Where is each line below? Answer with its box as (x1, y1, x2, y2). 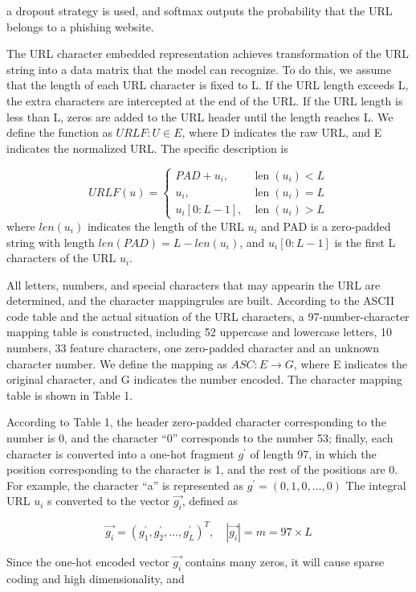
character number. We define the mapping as (6, 355, 227, 372)
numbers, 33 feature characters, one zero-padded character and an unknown (6, 339, 379, 356)
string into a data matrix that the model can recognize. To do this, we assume (6, 60, 392, 77)
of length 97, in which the (250, 445, 377, 462)
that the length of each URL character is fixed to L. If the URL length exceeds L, (6, 76, 409, 93)
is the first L (334, 233, 396, 250)
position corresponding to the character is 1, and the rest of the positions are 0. (6, 461, 398, 478)
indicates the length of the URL (87, 217, 244, 234)
